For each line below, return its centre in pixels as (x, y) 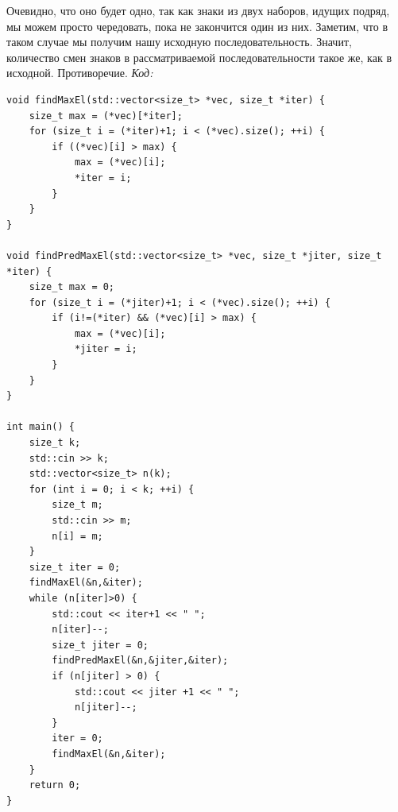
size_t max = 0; (72, 287)
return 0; (55, 785)
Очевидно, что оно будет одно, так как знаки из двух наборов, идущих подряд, (198, 10)
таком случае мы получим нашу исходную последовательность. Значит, (179, 42)
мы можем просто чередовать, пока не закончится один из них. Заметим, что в (197, 26)
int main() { (41, 427)
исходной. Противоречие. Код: (80, 73)
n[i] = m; (77, 536)
